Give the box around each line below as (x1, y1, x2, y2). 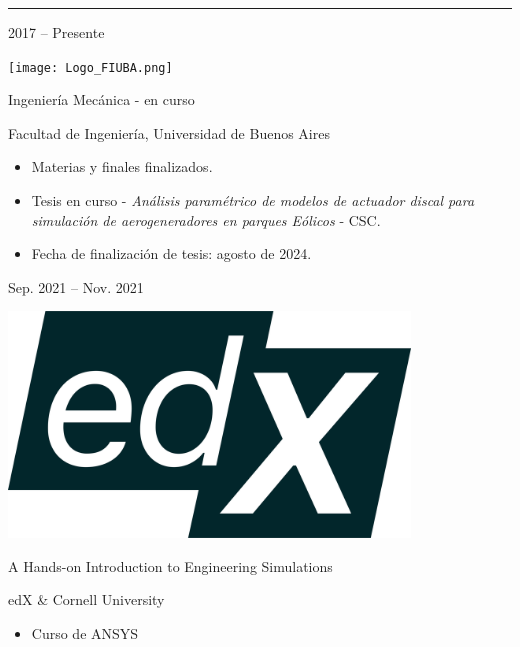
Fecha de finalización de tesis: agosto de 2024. (31, 243, 312, 264)
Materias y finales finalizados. (31, 156, 213, 177)
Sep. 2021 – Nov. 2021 (8, 276, 144, 297)
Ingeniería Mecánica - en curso (8, 89, 195, 110)
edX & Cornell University (8, 589, 165, 610)
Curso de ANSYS (31, 622, 139, 643)
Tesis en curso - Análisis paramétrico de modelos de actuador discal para (31, 190, 475, 211)
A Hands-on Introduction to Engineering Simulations (8, 555, 333, 576)
